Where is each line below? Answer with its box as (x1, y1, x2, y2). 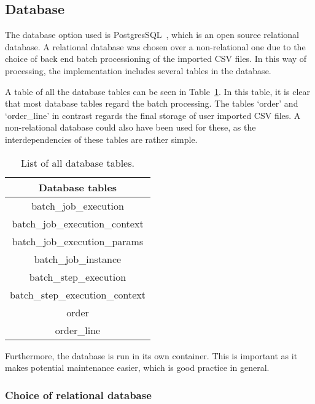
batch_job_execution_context (12, 216, 144, 231)
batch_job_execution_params (12, 234, 144, 248)
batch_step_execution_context (10, 287, 146, 302)
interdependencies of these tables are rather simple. (5, 132, 198, 145)
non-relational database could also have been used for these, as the (5, 121, 256, 134)
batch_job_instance (34, 251, 122, 266)
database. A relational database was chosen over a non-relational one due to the (5, 40, 306, 53)
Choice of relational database (5, 387, 152, 402)
